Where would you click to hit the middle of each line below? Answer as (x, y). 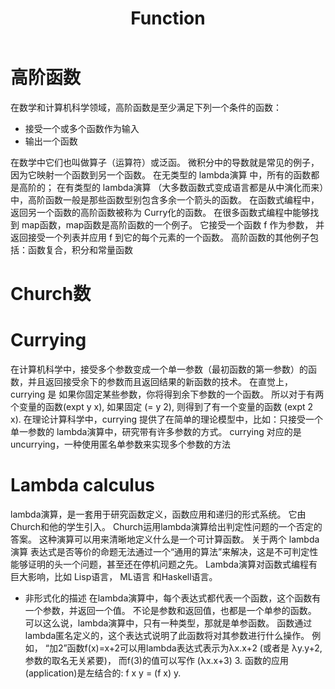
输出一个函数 (51, 141)
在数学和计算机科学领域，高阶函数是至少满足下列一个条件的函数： (146, 107)
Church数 (51, 294)
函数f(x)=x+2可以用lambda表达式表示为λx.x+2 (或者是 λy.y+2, (194, 648)
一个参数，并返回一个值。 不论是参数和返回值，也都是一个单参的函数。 (170, 610)
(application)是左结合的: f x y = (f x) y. (103, 673)
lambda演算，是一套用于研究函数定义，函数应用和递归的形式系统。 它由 (158, 514)
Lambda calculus (83, 485)
